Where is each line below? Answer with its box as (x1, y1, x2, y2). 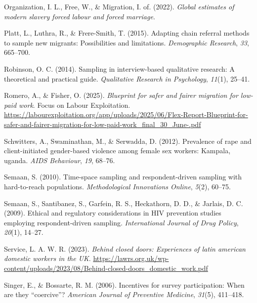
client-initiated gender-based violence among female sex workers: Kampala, (4, 145, 231, 156)
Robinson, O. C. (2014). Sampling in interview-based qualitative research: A (4, 63, 235, 74)
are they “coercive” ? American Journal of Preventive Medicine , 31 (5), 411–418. (4, 289, 244, 300)
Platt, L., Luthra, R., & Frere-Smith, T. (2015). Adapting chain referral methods (4, 28, 250, 38)
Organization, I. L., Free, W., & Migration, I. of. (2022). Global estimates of (4, 1, 234, 11)
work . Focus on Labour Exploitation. (19, 99, 130, 110)
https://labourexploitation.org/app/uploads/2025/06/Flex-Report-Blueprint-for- (4, 109, 248, 120)
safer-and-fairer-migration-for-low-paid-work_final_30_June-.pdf (4, 119, 201, 129)
